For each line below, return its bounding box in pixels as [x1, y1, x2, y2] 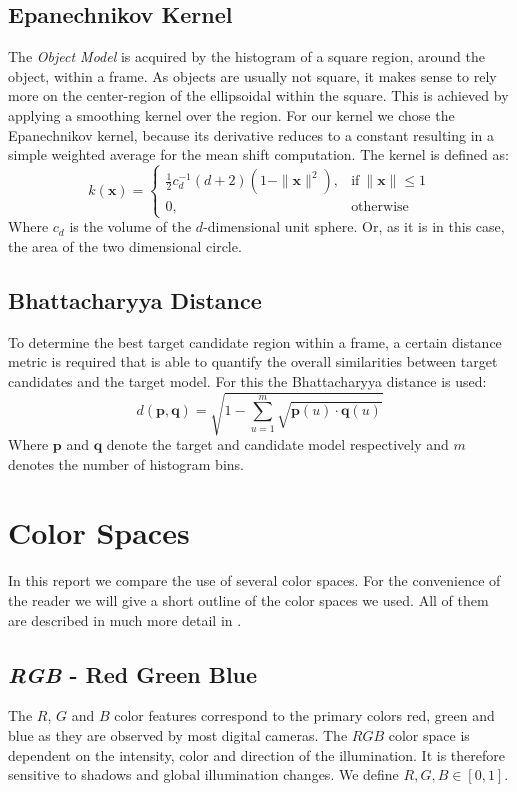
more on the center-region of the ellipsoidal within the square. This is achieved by [8, 85, 509, 106]
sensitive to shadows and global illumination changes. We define [8, 764, 399, 785]
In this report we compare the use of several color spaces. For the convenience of [8, 570, 501, 591]
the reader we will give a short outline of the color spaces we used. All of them [8, 589, 489, 610]
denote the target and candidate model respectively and [106, 434, 449, 455]
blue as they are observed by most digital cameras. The [8, 724, 348, 745]
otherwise [351, 200, 409, 215]
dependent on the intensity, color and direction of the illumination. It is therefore [8, 744, 505, 765]
